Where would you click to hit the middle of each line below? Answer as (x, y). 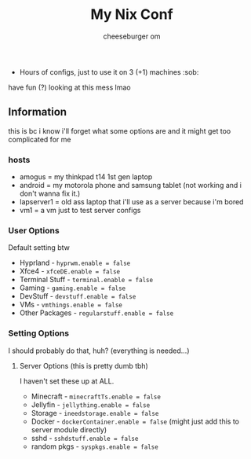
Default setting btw (39, 248)
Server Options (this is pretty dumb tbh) (84, 365)
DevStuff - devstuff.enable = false (78, 296)
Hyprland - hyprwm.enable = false (75, 263)
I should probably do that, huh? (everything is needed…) (99, 351)
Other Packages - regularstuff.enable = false (96, 313)
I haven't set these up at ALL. (67, 381)
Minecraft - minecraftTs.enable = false (96, 396)
